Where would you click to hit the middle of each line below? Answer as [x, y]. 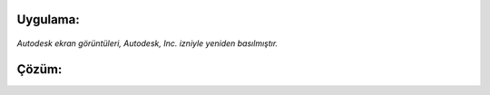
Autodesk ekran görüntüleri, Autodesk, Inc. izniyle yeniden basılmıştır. [147, 43]
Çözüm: [39, 69]
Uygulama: [49, 19]
